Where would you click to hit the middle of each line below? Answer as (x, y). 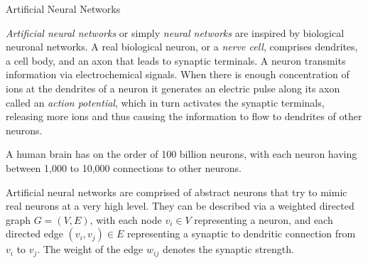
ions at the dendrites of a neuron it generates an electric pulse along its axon (173, 88)
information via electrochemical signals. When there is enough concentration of (178, 74)
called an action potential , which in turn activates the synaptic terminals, (165, 102)
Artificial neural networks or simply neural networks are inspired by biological (175, 32)
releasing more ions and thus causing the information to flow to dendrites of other (184, 116)
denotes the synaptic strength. (228, 249)
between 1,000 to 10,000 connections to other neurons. (124, 167)
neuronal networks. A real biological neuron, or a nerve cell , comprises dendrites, (182, 47)
